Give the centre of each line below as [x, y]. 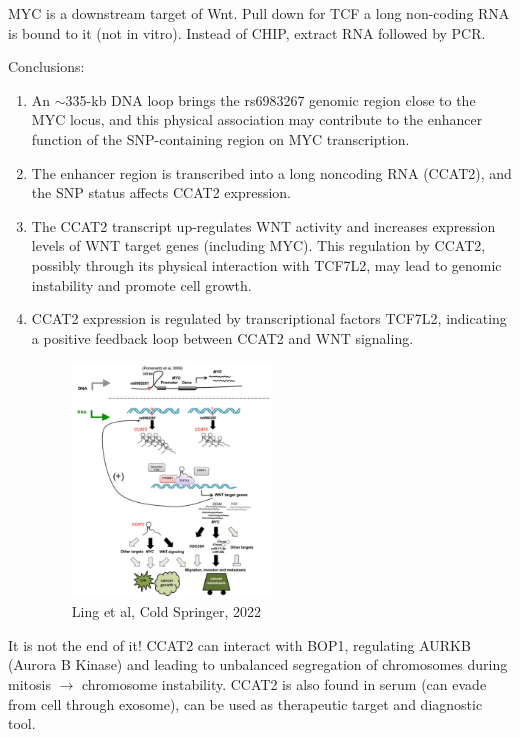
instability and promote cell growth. [141, 284]
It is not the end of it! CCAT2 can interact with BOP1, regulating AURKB [239, 644]
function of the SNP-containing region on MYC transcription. [220, 138]
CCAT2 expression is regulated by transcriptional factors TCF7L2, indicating [269, 318]
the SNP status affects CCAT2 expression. [161, 192]
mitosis [29, 684]
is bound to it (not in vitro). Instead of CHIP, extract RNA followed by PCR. [247, 32]
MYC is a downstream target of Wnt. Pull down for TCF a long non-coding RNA [259, 13]
